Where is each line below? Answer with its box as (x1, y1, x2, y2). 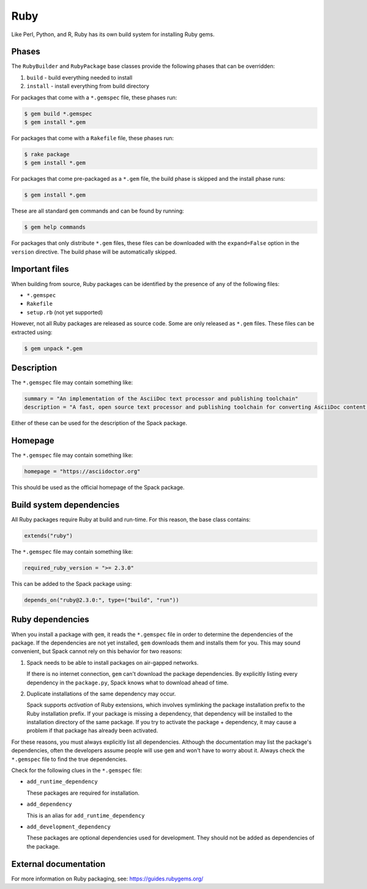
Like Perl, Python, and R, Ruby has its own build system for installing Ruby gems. (11, 31, 215, 38)
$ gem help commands (24, 224, 86, 231)
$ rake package (24, 151, 70, 157)
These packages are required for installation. (26, 789, 140, 796)
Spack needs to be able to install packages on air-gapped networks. (26, 659, 199, 666)
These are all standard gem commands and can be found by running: (11, 207, 185, 214)
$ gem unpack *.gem (24, 345, 83, 352)
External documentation (11, 858, 106, 869)
